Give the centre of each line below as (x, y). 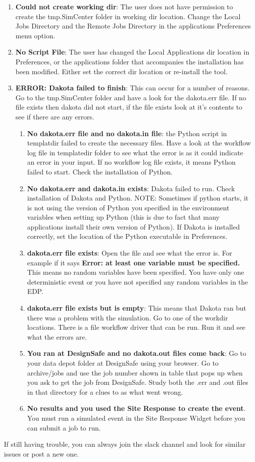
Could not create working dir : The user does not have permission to (124, 6)
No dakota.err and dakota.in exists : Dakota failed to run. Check (131, 188)
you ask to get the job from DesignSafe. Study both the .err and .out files (138, 382)
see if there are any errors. (55, 116)
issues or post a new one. (41, 453)
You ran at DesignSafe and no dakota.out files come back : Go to (137, 353)
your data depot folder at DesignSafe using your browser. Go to (123, 363)
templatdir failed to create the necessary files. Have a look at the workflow (139, 143)
